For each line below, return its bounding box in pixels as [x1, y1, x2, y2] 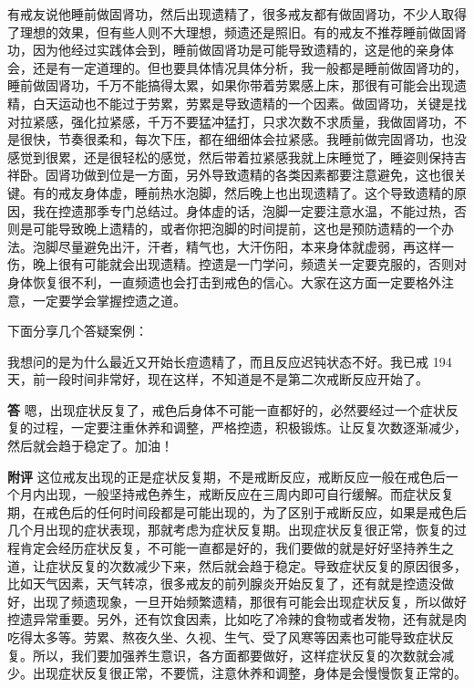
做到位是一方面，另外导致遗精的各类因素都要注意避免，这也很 [83, 165, 454, 184]
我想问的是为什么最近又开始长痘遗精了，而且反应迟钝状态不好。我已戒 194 [7, 351, 452, 370]
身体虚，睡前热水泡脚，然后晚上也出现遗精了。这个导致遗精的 [83, 182, 454, 202]
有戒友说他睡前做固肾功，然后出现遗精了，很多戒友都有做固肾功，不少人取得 [7, 5, 467, 23]
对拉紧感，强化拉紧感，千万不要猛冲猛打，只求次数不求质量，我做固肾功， [7, 111, 454, 130]
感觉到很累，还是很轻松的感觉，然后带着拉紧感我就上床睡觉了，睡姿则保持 [7, 147, 454, 166]
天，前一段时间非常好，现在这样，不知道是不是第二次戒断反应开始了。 [7, 370, 428, 389]
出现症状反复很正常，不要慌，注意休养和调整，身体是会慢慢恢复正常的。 [32, 663, 467, 683]
